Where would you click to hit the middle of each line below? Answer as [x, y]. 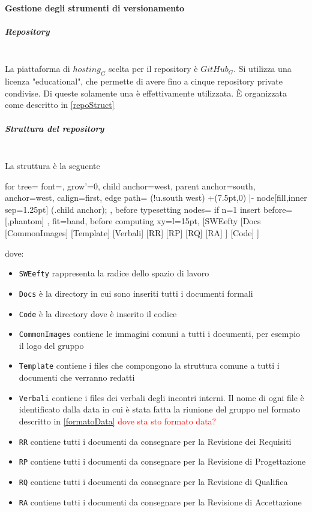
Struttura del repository [55, 128]
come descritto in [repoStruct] [60, 105]
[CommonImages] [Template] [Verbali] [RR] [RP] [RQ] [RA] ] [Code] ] [132, 233]
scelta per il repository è [153, 69]
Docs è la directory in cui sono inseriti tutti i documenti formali [136, 293]
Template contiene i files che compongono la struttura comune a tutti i [149, 365]
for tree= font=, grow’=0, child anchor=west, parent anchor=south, [130, 186]
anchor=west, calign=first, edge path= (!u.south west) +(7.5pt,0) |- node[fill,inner [156, 198]
